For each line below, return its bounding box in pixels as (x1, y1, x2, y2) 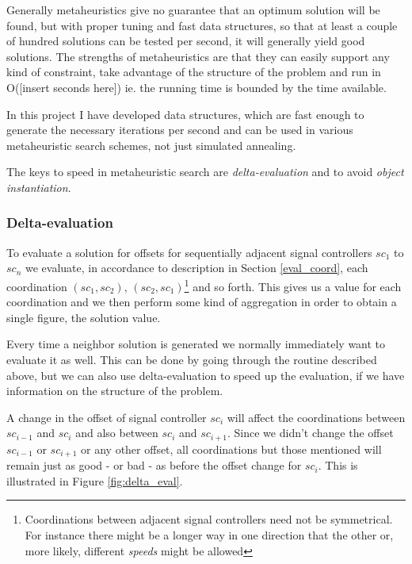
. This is (318, 457, 358, 474)
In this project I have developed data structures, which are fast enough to (6, 106, 364, 122)
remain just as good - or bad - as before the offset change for (6, 457, 302, 474)
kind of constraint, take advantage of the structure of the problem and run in (6, 63, 381, 80)
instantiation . (6, 178, 71, 195)
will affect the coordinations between (227, 409, 406, 425)
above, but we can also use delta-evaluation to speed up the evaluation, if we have (6, 366, 405, 383)
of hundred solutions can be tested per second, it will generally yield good (6, 33, 365, 49)
